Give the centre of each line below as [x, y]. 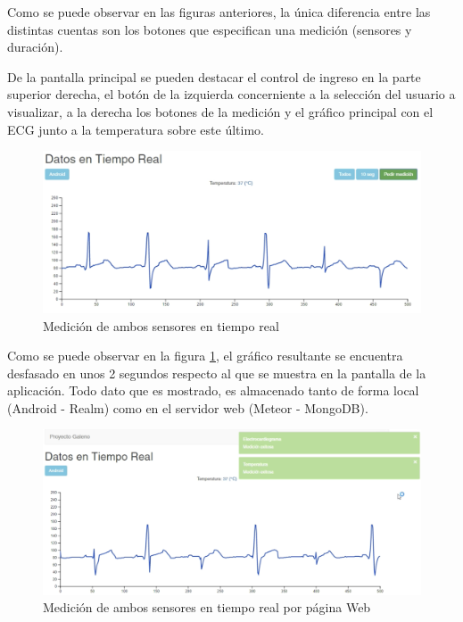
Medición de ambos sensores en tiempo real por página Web [207, 607]
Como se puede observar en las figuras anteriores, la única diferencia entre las [219, 12]
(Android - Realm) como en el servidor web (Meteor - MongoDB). [188, 407]
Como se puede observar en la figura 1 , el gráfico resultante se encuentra [205, 356]
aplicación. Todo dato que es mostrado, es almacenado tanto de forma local [213, 390]
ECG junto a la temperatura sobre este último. [136, 129]
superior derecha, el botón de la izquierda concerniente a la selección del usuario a [231, 94]
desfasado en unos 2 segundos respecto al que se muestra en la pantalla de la [217, 373]
